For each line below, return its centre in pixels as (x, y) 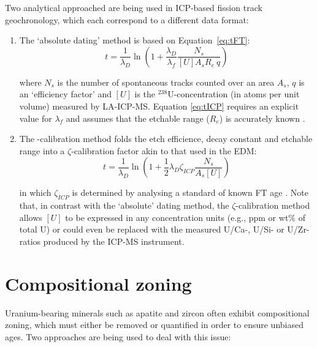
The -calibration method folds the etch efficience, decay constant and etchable (166, 139)
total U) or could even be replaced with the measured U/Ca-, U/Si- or (152, 229)
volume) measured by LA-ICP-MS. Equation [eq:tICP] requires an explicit (159, 106)
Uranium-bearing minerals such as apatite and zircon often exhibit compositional (157, 312)
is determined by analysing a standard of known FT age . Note (190, 192)
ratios (30, 241)
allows (31, 217)
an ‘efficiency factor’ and (65, 94)
